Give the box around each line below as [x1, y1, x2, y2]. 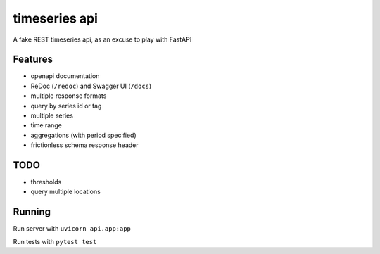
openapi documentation [30, 72, 100, 80]
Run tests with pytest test [13, 237, 97, 246]
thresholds [30, 178, 62, 186]
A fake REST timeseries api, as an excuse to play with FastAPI [13, 35, 192, 44]
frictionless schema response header [30, 141, 139, 149]
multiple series [30, 111, 74, 120]
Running [13, 206, 51, 218]
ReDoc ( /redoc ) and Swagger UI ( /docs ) [30, 82, 152, 90]
